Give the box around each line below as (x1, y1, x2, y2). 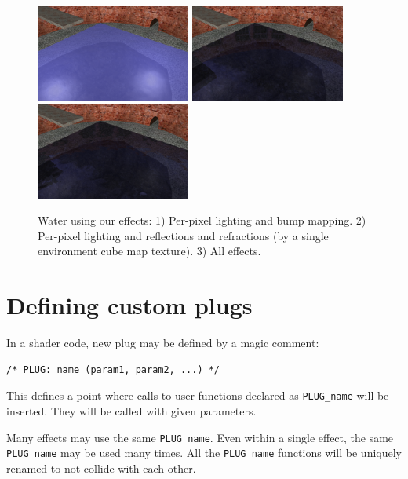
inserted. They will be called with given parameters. (6, 402, 257, 419)
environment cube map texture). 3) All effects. (38, 243, 261, 259)
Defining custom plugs (6, 289, 253, 321)
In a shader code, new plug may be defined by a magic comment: (6, 335, 319, 351)
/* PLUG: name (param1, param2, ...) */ (6, 364, 220, 375)
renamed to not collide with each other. (6, 459, 196, 476)
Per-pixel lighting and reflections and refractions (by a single (38, 227, 329, 243)
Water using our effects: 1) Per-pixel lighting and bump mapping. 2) (38, 212, 366, 229)
